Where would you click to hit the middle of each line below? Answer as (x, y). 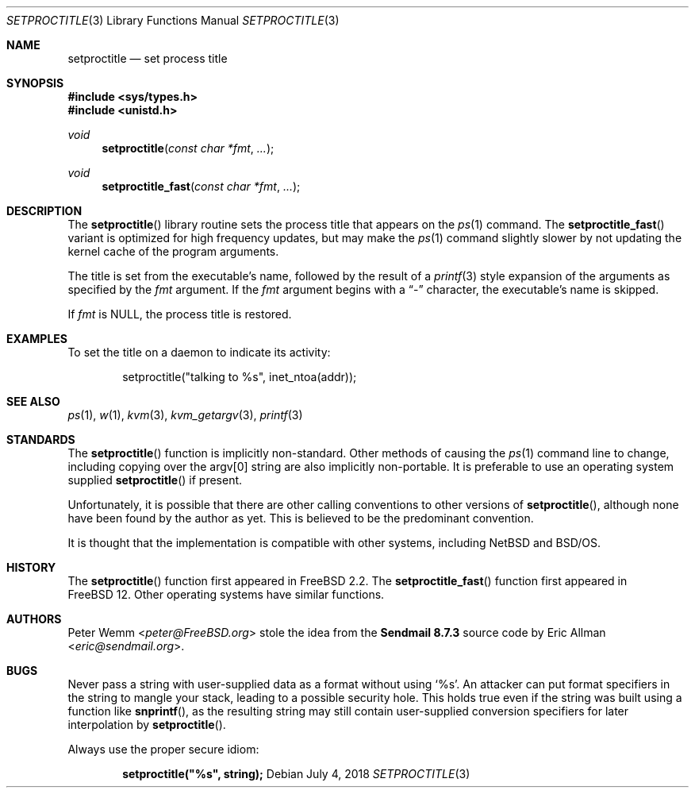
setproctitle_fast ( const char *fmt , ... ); (201, 186)
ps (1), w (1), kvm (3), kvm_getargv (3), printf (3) (185, 415)
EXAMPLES (37, 339)
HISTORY (31, 567)
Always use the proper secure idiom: (163, 749)
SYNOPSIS (35, 83)
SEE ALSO (33, 401)
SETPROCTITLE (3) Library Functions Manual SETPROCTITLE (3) (173, 20)
